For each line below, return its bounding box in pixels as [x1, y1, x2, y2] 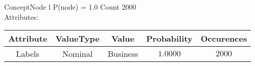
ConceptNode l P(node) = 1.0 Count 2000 [4, 2, 136, 12]
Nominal [62, 48, 93, 60]
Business [107, 48, 138, 60]
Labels [16, 48, 39, 60]
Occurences [200, 32, 247, 45]
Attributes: [4, 11, 39, 22]
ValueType [55, 32, 100, 45]
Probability [146, 32, 193, 45]
